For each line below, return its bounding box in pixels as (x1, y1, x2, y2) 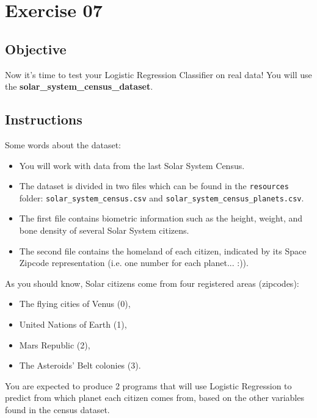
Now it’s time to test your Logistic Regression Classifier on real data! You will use (5, 68, 312, 81)
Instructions (5, 110, 82, 129)
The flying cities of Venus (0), (19, 297, 131, 310)
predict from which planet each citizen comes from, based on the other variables (5, 391, 304, 404)
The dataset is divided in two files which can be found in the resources (19, 179, 289, 192)
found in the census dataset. (5, 403, 110, 416)
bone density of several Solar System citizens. (19, 224, 189, 237)
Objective (5, 39, 67, 58)
